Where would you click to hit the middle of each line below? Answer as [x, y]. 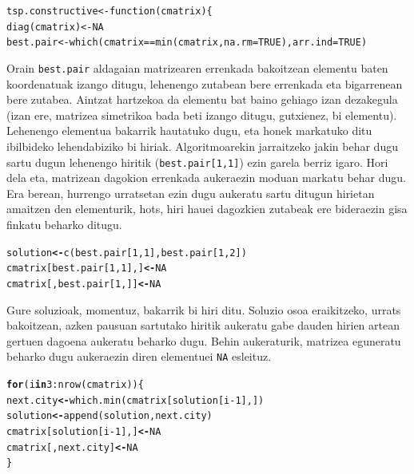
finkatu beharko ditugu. [64, 225]
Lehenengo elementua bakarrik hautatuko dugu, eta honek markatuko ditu [189, 130]
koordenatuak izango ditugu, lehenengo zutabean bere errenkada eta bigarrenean [205, 83]
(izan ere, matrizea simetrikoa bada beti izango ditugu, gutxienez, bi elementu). [202, 115]
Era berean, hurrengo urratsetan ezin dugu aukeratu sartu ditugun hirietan [191, 193]
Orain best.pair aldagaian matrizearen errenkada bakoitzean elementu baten [197, 67]
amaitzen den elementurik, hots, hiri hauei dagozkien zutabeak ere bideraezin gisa [207, 209]
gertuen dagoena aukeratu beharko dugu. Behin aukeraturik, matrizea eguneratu [204, 340]
